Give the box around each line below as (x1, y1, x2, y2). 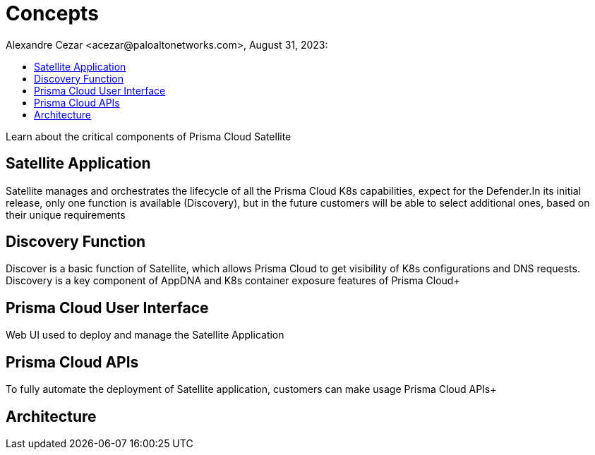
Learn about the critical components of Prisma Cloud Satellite (6, 130, 292, 142)
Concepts (6, 1, 99, 25)
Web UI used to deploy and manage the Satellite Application (6, 329, 284, 341)
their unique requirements (6, 208, 126, 221)
